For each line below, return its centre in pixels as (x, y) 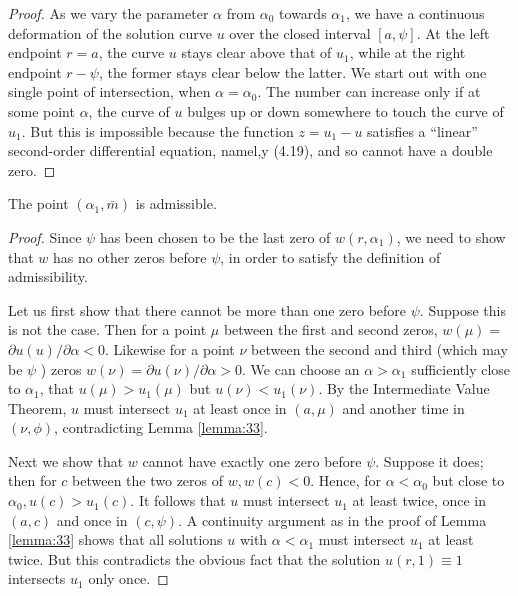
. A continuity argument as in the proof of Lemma (332, 519)
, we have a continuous (415, 13)
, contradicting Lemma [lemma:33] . (160, 427)
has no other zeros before (130, 256)
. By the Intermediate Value (404, 388)
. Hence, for (345, 480)
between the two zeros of (148, 480)
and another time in (403, 407)
